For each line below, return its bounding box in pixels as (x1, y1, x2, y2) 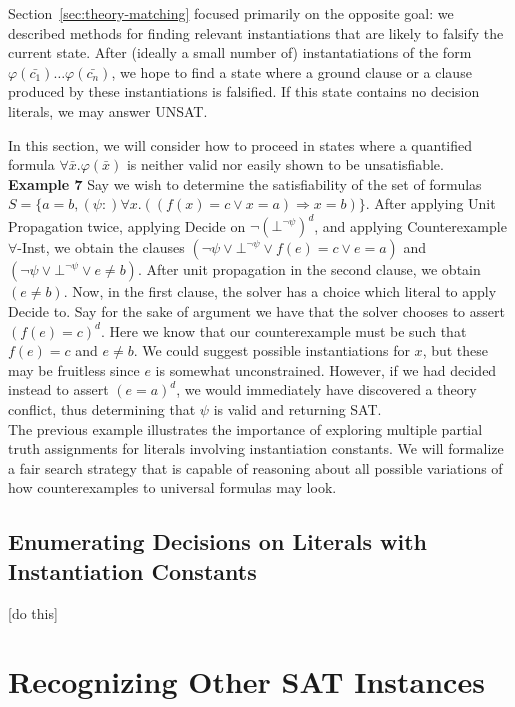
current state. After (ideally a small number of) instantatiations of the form (8, 42, 472, 63)
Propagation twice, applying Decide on (8, 215, 246, 236)
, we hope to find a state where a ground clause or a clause (111, 61, 472, 82)
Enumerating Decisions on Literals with (8, 526, 428, 557)
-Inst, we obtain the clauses (17, 237, 185, 258)
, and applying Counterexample (314, 215, 507, 236)
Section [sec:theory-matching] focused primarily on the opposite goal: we (8, 3, 454, 23)
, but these (422, 340, 489, 361)
